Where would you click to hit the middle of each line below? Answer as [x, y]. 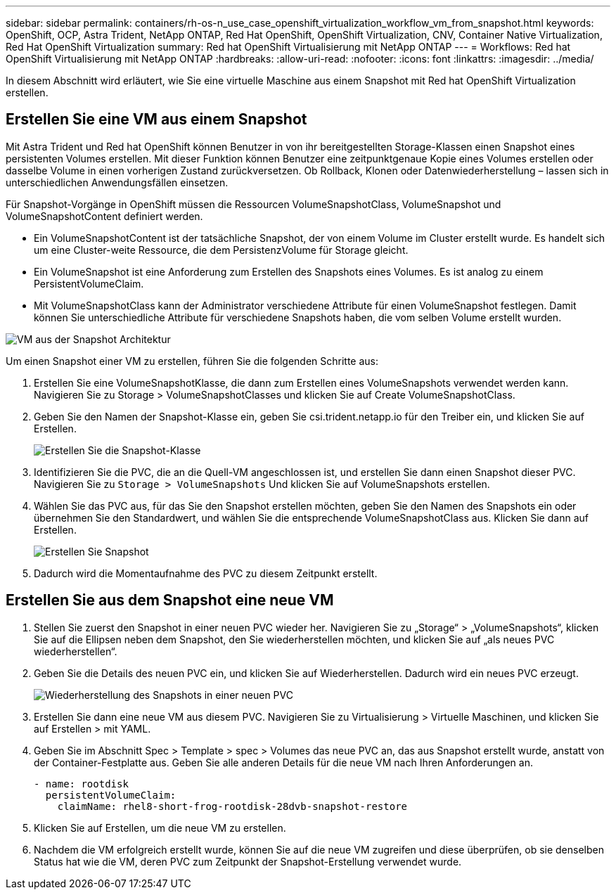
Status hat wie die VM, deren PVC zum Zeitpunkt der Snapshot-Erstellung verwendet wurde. [248, 861]
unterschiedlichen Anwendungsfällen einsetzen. [117, 182]
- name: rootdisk [81, 784]
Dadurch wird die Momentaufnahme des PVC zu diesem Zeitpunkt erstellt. [206, 573]
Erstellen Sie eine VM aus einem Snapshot [156, 120]
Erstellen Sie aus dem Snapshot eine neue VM [170, 600]
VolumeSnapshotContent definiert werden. [104, 216]
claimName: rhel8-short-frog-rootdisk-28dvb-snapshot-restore [232, 806]
